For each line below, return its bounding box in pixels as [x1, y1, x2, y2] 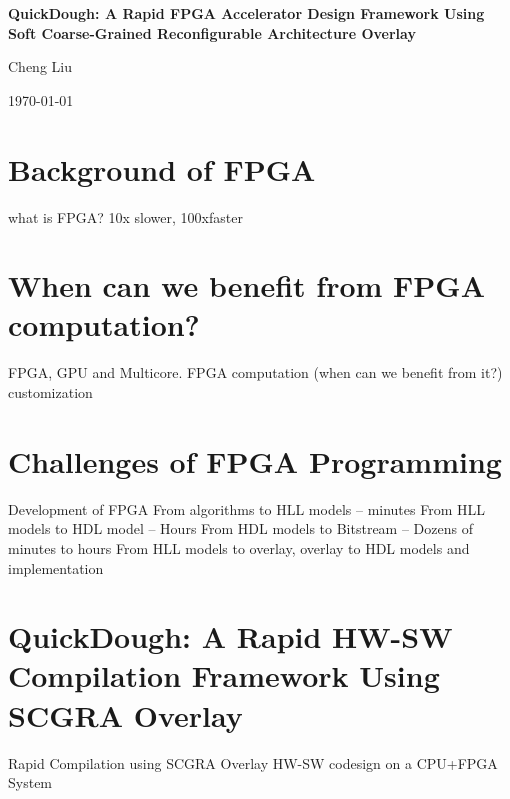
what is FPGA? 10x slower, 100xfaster [8, 206, 243, 227]
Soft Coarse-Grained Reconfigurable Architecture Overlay [8, 22, 416, 43]
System [8, 772, 53, 793]
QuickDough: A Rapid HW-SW [8, 616, 453, 657]
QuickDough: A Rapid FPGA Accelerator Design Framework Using [8, 3, 485, 23]
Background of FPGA [8, 148, 316, 189]
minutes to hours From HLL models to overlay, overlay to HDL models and [8, 537, 470, 558]
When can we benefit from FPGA [8, 265, 485, 306]
